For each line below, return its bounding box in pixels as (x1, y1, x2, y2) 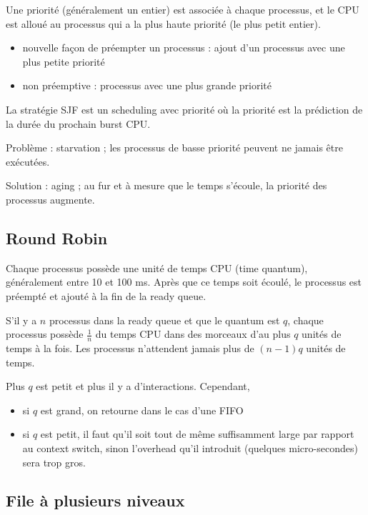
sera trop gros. (22, 454, 86, 469)
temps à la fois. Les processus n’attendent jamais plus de (6, 340, 254, 355)
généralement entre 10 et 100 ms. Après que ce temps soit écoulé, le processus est (6, 274, 362, 289)
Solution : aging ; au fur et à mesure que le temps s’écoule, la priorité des (6, 178, 327, 193)
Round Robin (6, 226, 108, 249)
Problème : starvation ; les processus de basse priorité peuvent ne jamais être (6, 140, 343, 155)
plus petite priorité (22, 54, 105, 69)
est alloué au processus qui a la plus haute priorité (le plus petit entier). (6, 16, 321, 31)
